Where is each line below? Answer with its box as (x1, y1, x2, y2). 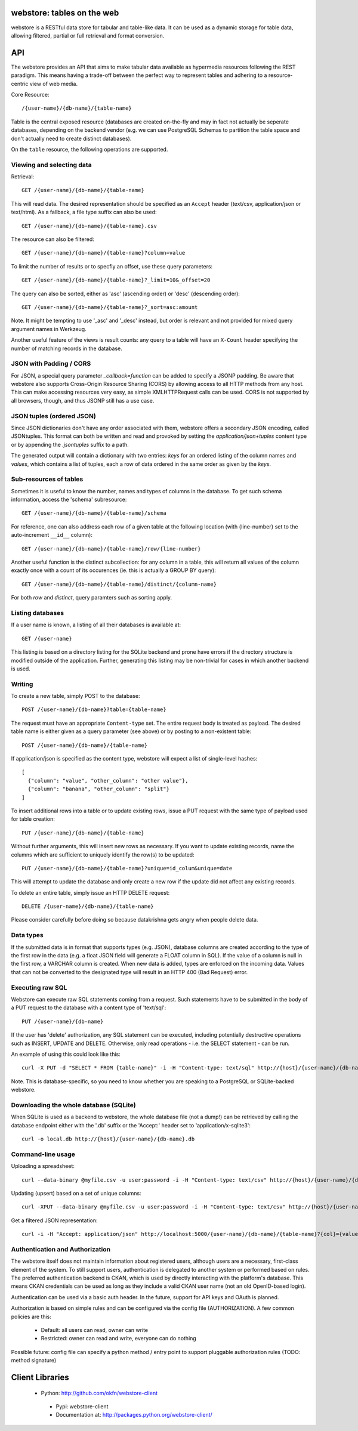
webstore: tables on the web (11, 8, 119, 18)
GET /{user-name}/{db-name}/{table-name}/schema (21, 510, 166, 517)
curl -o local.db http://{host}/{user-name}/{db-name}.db (21, 1135, 195, 1142)
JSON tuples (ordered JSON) (11, 412, 97, 420)
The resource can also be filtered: (11, 236, 95, 243)
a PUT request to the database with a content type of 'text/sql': (11, 1004, 166, 1011)
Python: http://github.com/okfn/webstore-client (41, 1389, 158, 1396)
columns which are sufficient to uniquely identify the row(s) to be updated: (11, 851, 195, 858)
